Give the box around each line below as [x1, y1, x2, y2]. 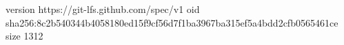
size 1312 [6, 29, 43, 43]
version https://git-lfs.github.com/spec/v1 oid [6, 2, 200, 16]
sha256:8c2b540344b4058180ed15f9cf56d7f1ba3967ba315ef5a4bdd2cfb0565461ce [6, 15, 338, 29]
